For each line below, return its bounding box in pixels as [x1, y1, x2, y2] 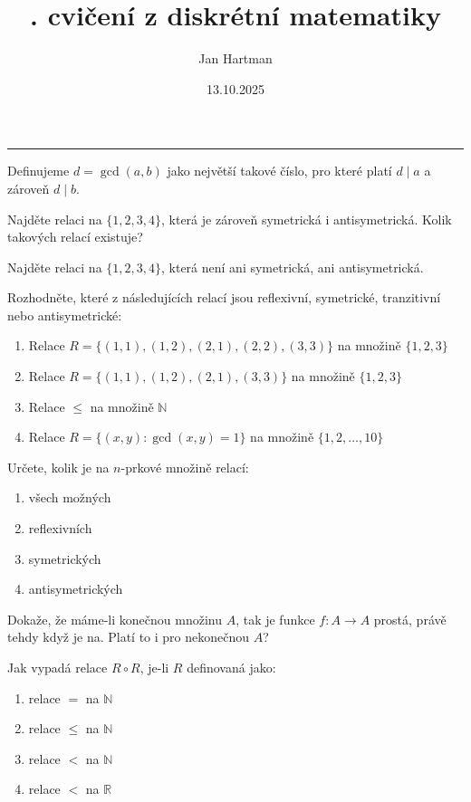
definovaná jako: [187, 658, 276, 676]
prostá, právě [373, 609, 447, 628]
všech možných [28, 488, 111, 507]
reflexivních [28, 519, 92, 538]
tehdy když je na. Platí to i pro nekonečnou [7, 627, 250, 646]
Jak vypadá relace [7, 658, 108, 676]
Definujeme [7, 161, 70, 180]
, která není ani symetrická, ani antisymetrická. [161, 257, 424, 276]
